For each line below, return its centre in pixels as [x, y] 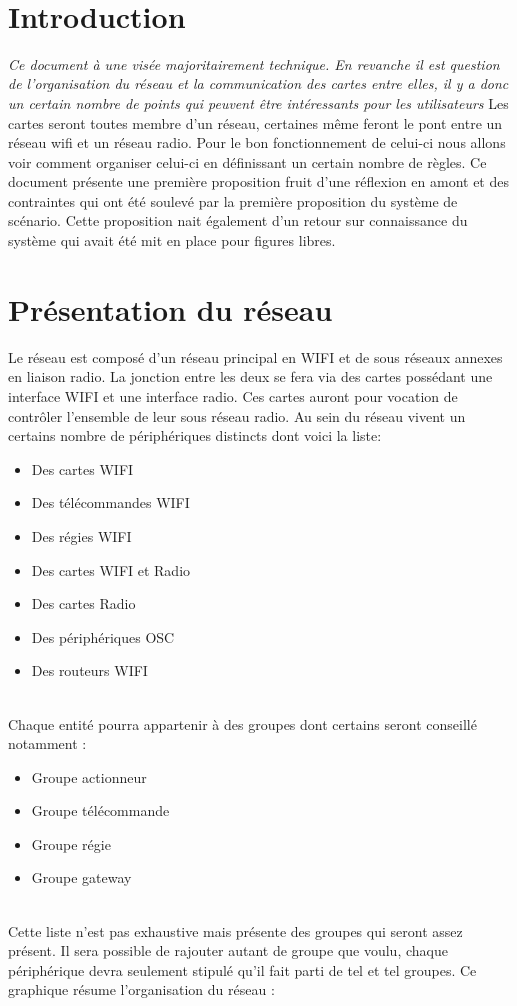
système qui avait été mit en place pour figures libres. [172, 240]
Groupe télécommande [100, 810]
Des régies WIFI [81, 535]
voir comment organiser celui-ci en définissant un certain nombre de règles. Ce [247, 161]
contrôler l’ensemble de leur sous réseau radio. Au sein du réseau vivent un [237, 415]
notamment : [47, 743]
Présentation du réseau [170, 308]
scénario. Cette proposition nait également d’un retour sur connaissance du [238, 220]
